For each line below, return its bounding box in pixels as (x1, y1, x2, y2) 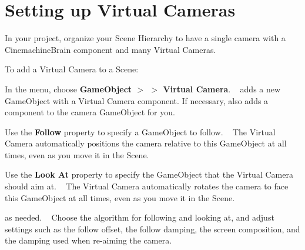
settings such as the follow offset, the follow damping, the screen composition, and (5, 222, 300, 235)
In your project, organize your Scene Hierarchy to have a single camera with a (5, 32, 286, 44)
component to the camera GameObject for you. (5, 106, 175, 118)
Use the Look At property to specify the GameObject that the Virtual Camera (5, 168, 293, 181)
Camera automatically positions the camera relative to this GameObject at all (5, 137, 287, 149)
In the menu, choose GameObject (5, 82, 132, 95)
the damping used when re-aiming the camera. (5, 234, 172, 246)
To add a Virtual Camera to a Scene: (5, 63, 139, 75)
